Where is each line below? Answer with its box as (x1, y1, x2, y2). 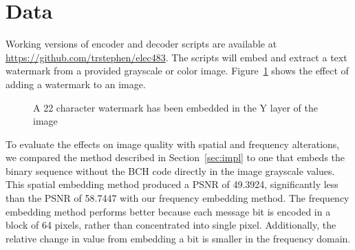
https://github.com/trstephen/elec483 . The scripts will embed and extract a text (6, 50, 347, 64)
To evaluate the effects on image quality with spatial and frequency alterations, (6, 136, 340, 151)
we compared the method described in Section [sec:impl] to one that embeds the (6, 150, 345, 165)
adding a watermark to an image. (6, 76, 146, 91)
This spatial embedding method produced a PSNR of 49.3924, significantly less (6, 177, 338, 191)
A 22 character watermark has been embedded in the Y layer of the (33, 100, 319, 114)
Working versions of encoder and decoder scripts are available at (6, 37, 277, 51)
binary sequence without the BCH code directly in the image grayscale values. (6, 163, 335, 178)
